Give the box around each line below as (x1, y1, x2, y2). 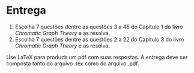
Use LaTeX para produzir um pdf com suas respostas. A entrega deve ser (6, 53, 188, 61)
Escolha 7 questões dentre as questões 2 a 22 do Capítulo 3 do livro (14, 36, 184, 43)
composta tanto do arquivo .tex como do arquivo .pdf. (6, 60, 139, 67)
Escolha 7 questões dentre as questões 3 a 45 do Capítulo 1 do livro (14, 23, 183, 30)
